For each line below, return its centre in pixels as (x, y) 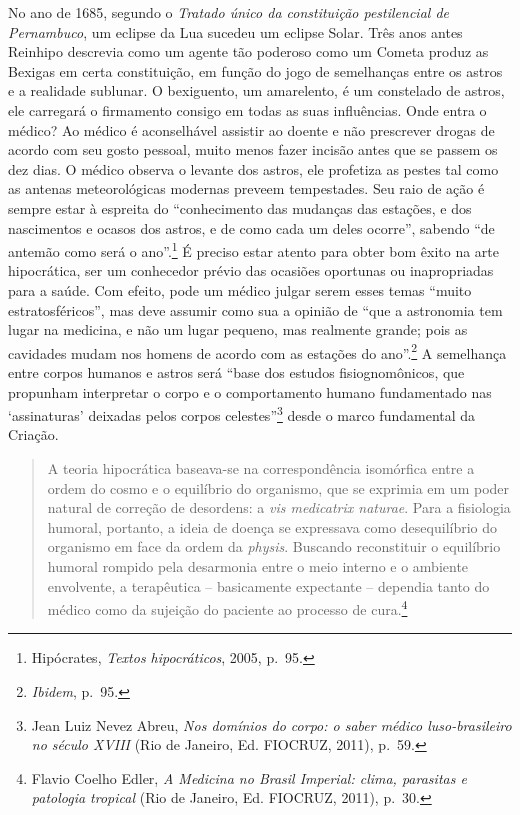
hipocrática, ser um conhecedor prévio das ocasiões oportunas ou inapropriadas (251, 270)
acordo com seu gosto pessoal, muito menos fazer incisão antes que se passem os (253, 149)
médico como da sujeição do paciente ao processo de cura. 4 (227, 607)
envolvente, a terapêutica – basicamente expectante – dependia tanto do (268, 585)
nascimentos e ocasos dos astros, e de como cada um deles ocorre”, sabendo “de (251, 227)
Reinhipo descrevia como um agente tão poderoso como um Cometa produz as (248, 51)
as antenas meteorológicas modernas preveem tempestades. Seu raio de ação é (246, 188)
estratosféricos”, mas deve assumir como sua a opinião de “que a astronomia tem (255, 309)
